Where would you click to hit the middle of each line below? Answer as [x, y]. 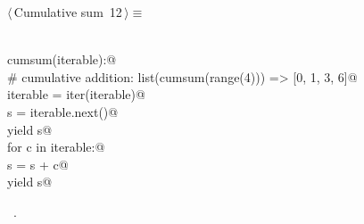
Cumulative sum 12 [68, 12]
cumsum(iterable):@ [62, 59]
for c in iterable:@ [56, 147]
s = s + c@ [38, 164]
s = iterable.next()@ [63, 111]
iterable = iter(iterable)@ [76, 94]
